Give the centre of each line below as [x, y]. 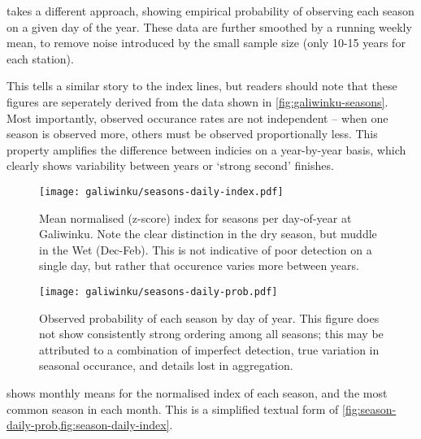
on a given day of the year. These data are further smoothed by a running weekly [209, 26]
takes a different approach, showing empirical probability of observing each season [210, 11]
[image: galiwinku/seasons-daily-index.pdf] [161, 191]
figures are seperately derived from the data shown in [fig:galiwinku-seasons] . [197, 101]
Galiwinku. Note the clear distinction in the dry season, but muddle [208, 234]
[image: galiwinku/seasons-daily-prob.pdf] [158, 291]
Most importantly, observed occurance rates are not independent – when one [197, 117]
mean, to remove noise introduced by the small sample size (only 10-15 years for [206, 43]
